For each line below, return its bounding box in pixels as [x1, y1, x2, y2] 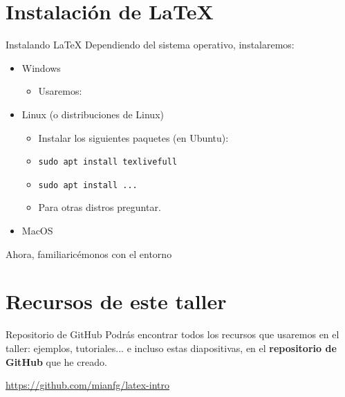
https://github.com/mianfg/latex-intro [6, 378, 169, 392]
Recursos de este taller [6, 287, 227, 315]
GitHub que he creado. [6, 354, 107, 369]
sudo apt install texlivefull [38, 157, 178, 167]
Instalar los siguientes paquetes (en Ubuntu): [38, 130, 229, 145]
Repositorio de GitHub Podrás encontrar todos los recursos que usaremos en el [6, 327, 339, 342]
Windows [21, 60, 61, 75]
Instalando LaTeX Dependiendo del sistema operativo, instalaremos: [6, 37, 295, 52]
